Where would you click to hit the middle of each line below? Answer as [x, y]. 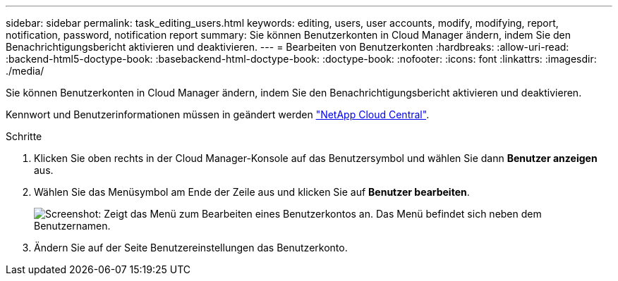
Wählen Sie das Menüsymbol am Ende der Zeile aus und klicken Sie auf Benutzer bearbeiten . [252, 192]
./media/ [25, 71]
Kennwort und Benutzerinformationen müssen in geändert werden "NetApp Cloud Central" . [218, 114]
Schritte [24, 136]
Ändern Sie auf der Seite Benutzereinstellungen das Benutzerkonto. [191, 248]
